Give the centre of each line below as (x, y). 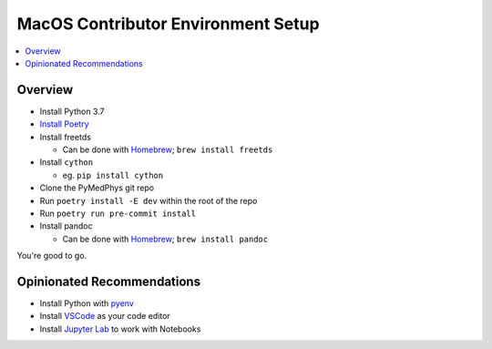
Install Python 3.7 (72, 111)
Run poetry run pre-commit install (118, 213)
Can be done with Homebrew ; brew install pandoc (165, 239)
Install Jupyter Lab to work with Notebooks (120, 329)
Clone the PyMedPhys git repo (97, 188)
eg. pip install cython (113, 175)
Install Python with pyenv (87, 303)
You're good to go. (52, 256)
